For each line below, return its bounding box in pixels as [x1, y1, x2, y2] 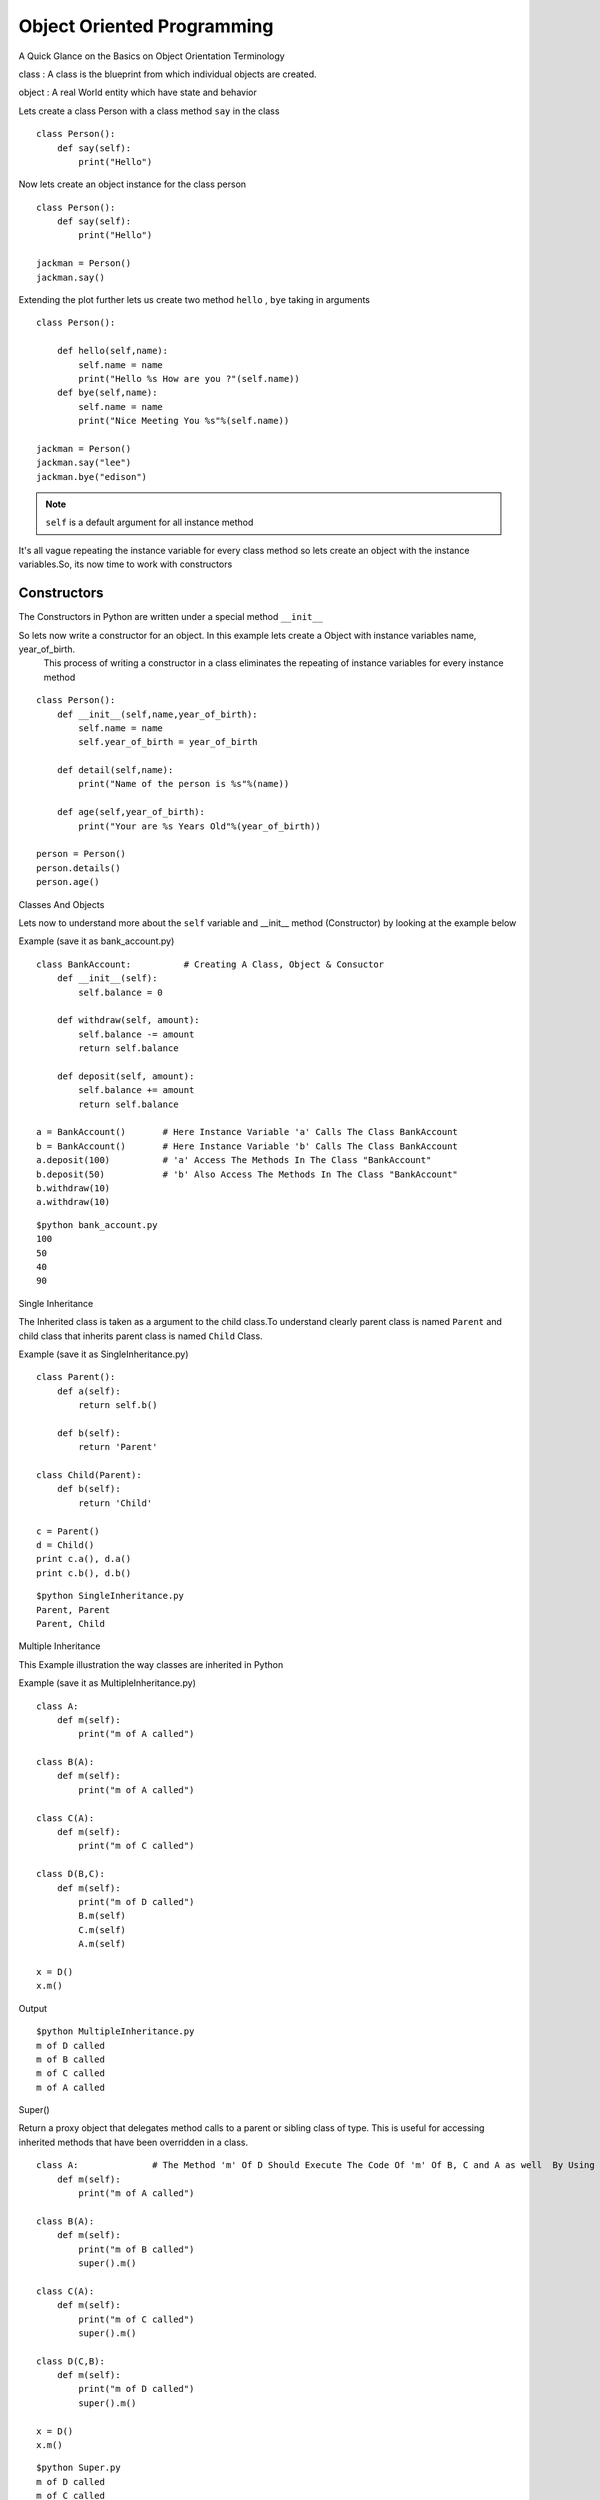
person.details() [36, 862, 121, 874]
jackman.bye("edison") [36, 471, 148, 482]
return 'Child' [78, 1497, 153, 1509]
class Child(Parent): [36, 1470, 142, 1481]
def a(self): [56, 1385, 121, 1397]
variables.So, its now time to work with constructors [18, 558, 233, 570]
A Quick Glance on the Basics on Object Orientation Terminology [18, 50, 285, 62]
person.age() [36, 876, 100, 888]
